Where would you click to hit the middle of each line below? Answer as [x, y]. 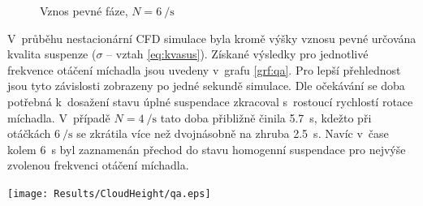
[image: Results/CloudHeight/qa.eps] [109, 193]
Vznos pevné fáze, [84, 11]
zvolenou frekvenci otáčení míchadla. [98, 165]
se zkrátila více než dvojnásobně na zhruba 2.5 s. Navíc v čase [233, 133]
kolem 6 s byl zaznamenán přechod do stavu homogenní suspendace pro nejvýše [207, 149]
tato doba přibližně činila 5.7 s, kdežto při [266, 117]
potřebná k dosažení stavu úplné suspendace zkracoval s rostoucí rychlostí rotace [210, 101]
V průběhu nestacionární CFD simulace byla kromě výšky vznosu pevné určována [212, 38]
